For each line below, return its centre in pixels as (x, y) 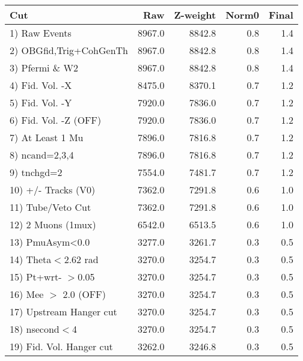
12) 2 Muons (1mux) (53, 224)
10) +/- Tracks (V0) (53, 190)
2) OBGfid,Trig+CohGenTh (69, 50)
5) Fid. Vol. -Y (41, 102)
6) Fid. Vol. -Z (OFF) (56, 120)
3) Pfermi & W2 (44, 68)
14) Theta (31, 259)
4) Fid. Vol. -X (41, 85)
